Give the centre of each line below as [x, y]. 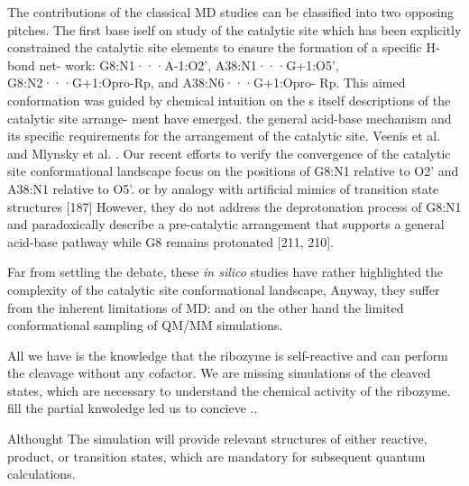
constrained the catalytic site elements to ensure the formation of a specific [215, 47]
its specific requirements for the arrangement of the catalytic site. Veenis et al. [224, 136]
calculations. [41, 474]
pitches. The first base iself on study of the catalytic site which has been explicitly [234, 29]
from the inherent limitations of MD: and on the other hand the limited [206, 307]
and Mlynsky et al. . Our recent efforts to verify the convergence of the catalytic [229, 153]
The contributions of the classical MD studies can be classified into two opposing [231, 12]
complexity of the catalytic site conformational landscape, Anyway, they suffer [224, 289]
